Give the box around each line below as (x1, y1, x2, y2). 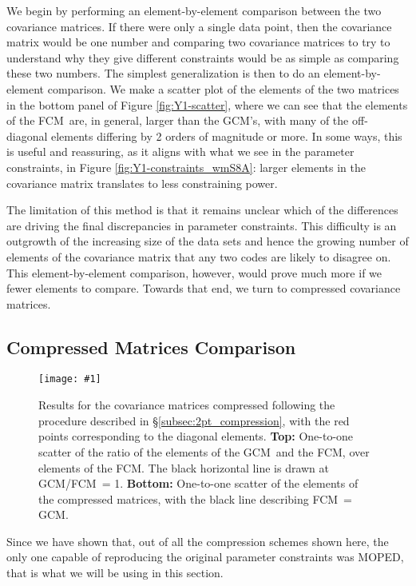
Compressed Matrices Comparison (6, 334, 296, 359)
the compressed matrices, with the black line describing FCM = (38, 490, 352, 507)
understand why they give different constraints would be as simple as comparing (6, 49, 399, 66)
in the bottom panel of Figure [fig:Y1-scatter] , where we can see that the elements (6, 96, 408, 113)
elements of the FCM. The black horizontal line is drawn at (38, 459, 330, 476)
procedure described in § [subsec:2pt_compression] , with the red (38, 412, 350, 429)
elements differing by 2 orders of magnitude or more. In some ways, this (51, 127, 402, 144)
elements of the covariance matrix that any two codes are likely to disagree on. (6, 248, 391, 265)
